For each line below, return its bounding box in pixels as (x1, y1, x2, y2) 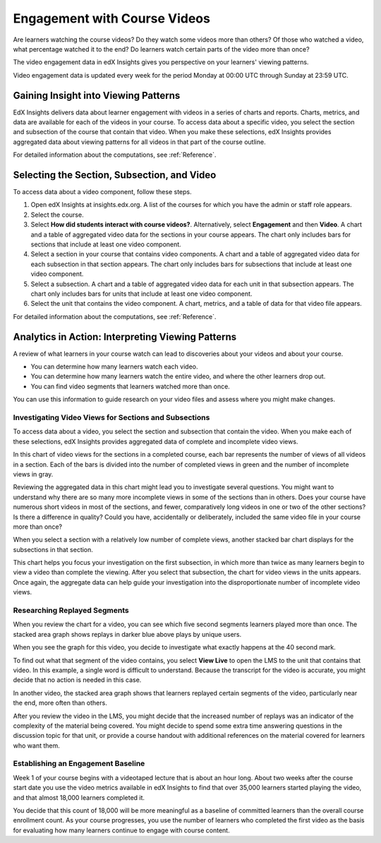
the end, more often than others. (13, 699, 107, 707)
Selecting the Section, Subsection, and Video (13, 169, 217, 181)
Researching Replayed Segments (13, 606, 130, 616)
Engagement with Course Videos (13, 11, 211, 26)
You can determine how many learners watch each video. (30, 362, 198, 371)
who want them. (13, 741, 60, 750)
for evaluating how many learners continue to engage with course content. (13, 826, 230, 835)
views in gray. (13, 470, 54, 478)
